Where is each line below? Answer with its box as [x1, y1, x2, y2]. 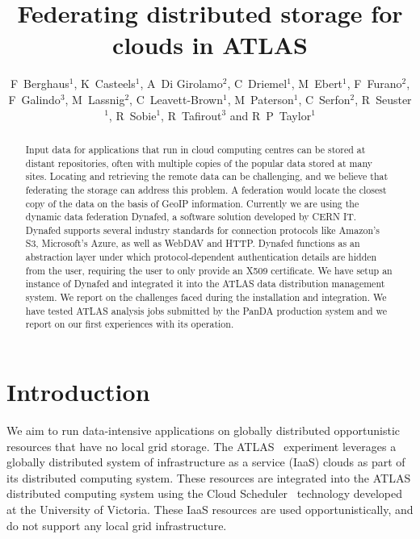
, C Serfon [298, 90, 351, 107]
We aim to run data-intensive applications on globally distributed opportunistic [6, 422, 401, 439]
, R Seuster [355, 90, 412, 107]
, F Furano [346, 75, 402, 92]
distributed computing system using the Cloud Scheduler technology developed [6, 485, 403, 502]
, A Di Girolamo [140, 75, 223, 92]
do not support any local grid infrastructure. [6, 516, 227, 533]
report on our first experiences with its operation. [25, 317, 234, 331]
